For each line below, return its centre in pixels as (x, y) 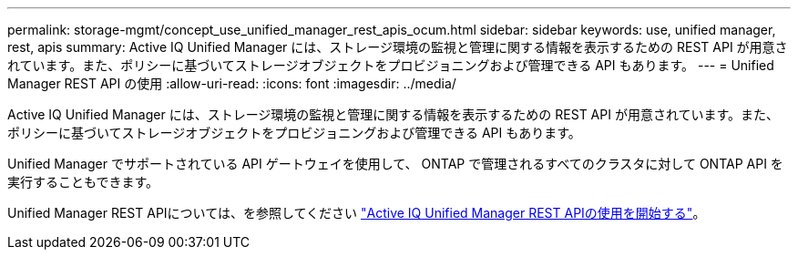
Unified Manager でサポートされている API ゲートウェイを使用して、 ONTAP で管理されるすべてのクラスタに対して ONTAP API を (395, 164)
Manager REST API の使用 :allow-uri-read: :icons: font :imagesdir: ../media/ (232, 83)
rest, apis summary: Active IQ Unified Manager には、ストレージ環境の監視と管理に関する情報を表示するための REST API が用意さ (398, 47)
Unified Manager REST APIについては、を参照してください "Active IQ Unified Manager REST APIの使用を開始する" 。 (357, 213)
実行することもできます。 (83, 182)
